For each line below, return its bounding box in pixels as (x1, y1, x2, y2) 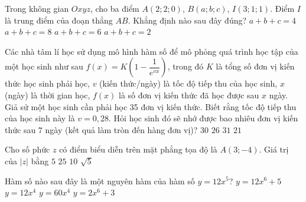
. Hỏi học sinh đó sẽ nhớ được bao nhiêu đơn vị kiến (109, 112, 298, 124)
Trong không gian (5, 2, 69, 14)
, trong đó (167, 60, 204, 72)
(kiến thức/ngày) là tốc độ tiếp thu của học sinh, (99, 77, 278, 90)
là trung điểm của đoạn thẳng (5, 14, 113, 26)
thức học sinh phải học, (5, 77, 90, 90)
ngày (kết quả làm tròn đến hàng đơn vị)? (45, 123, 198, 135)
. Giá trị (259, 143, 289, 155)
